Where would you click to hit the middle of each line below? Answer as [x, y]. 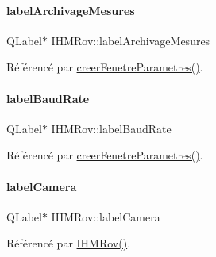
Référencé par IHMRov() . [69, 243]
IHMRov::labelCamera [106, 216]
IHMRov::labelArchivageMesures [131, 40]
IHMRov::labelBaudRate [111, 128]
